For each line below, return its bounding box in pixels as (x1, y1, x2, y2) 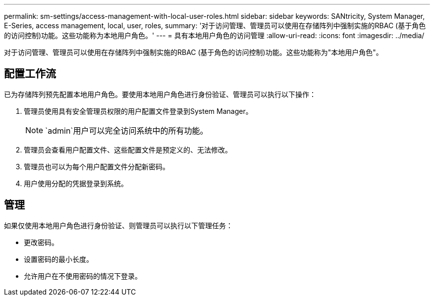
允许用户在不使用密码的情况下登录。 (24, 271, 142, 280)
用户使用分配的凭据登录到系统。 (24, 179, 128, 188)
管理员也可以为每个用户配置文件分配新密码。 (24, 162, 169, 171)
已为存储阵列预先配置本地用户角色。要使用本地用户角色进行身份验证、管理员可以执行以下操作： (4, 90, 316, 99)
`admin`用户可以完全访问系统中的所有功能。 (45, 125, 208, 136)
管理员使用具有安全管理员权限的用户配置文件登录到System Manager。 (24, 106, 253, 115)
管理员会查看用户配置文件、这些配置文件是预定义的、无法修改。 (24, 145, 232, 154)
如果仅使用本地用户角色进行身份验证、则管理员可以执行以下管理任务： (4, 221, 233, 230)
